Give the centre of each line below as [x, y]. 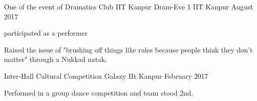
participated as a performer [46, 33]
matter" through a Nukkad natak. [56, 59]
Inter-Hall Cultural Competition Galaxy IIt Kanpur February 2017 [106, 76]
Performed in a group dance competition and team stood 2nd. [99, 92]
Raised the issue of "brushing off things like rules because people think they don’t [128, 49]
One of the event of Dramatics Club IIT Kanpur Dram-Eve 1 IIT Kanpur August [128, 6]
